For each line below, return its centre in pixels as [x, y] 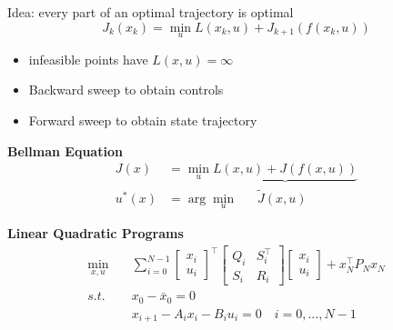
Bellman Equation [65, 150]
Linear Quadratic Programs [96, 232]
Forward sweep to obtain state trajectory [143, 120]
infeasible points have [88, 59]
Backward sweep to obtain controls [126, 90]
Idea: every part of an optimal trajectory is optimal [151, 12]
